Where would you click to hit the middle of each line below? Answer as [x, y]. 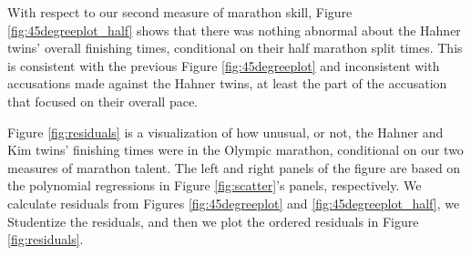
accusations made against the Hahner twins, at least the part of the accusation [227, 83]
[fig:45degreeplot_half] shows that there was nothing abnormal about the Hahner [234, 30]
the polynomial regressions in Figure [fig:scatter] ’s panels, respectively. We [215, 185]
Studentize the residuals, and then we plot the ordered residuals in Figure [213, 221]
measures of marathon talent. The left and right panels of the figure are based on [234, 167]
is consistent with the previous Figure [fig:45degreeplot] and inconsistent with [224, 65]
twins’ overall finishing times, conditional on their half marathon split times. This [235, 48]
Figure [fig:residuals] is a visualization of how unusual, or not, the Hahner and [225, 132]
